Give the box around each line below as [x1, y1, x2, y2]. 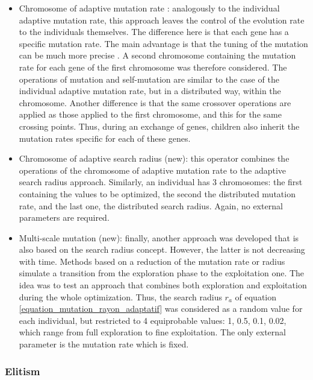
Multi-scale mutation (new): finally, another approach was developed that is [19, 231, 299, 244]
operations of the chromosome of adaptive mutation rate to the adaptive [19, 163, 287, 176]
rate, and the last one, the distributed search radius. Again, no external [19, 199, 283, 212]
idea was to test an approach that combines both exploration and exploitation [19, 279, 307, 291]
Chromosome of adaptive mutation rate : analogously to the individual [19, 2, 280, 14]
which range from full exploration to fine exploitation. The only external [19, 326, 286, 338]
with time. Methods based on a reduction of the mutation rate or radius [19, 255, 285, 267]
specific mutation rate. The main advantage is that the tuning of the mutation [19, 37, 308, 49]
